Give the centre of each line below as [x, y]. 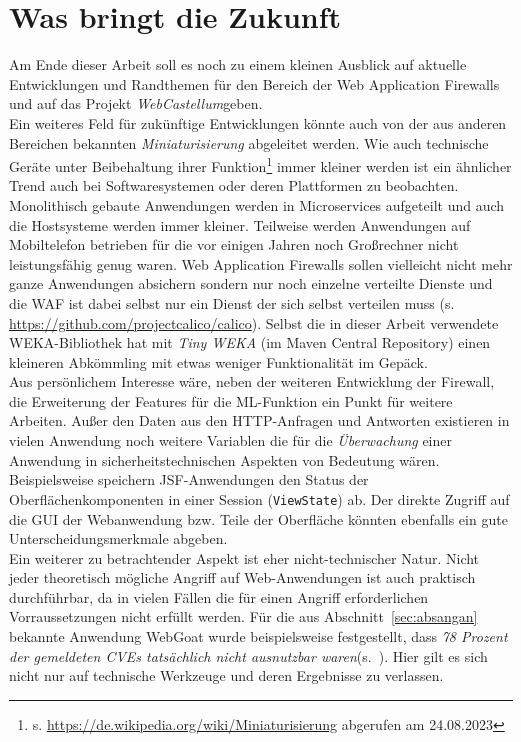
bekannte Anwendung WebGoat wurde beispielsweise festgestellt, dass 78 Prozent [258, 636]
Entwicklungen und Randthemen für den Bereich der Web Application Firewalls [254, 83]
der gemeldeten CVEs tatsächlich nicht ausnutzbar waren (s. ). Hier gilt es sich [248, 655]
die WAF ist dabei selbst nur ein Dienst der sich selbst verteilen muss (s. [232, 302]
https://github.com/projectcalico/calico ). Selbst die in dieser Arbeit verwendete [254, 322]
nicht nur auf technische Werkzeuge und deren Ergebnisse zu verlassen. [226, 675]
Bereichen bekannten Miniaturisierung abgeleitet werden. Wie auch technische [249, 142]
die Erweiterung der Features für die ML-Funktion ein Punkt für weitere [231, 400]
